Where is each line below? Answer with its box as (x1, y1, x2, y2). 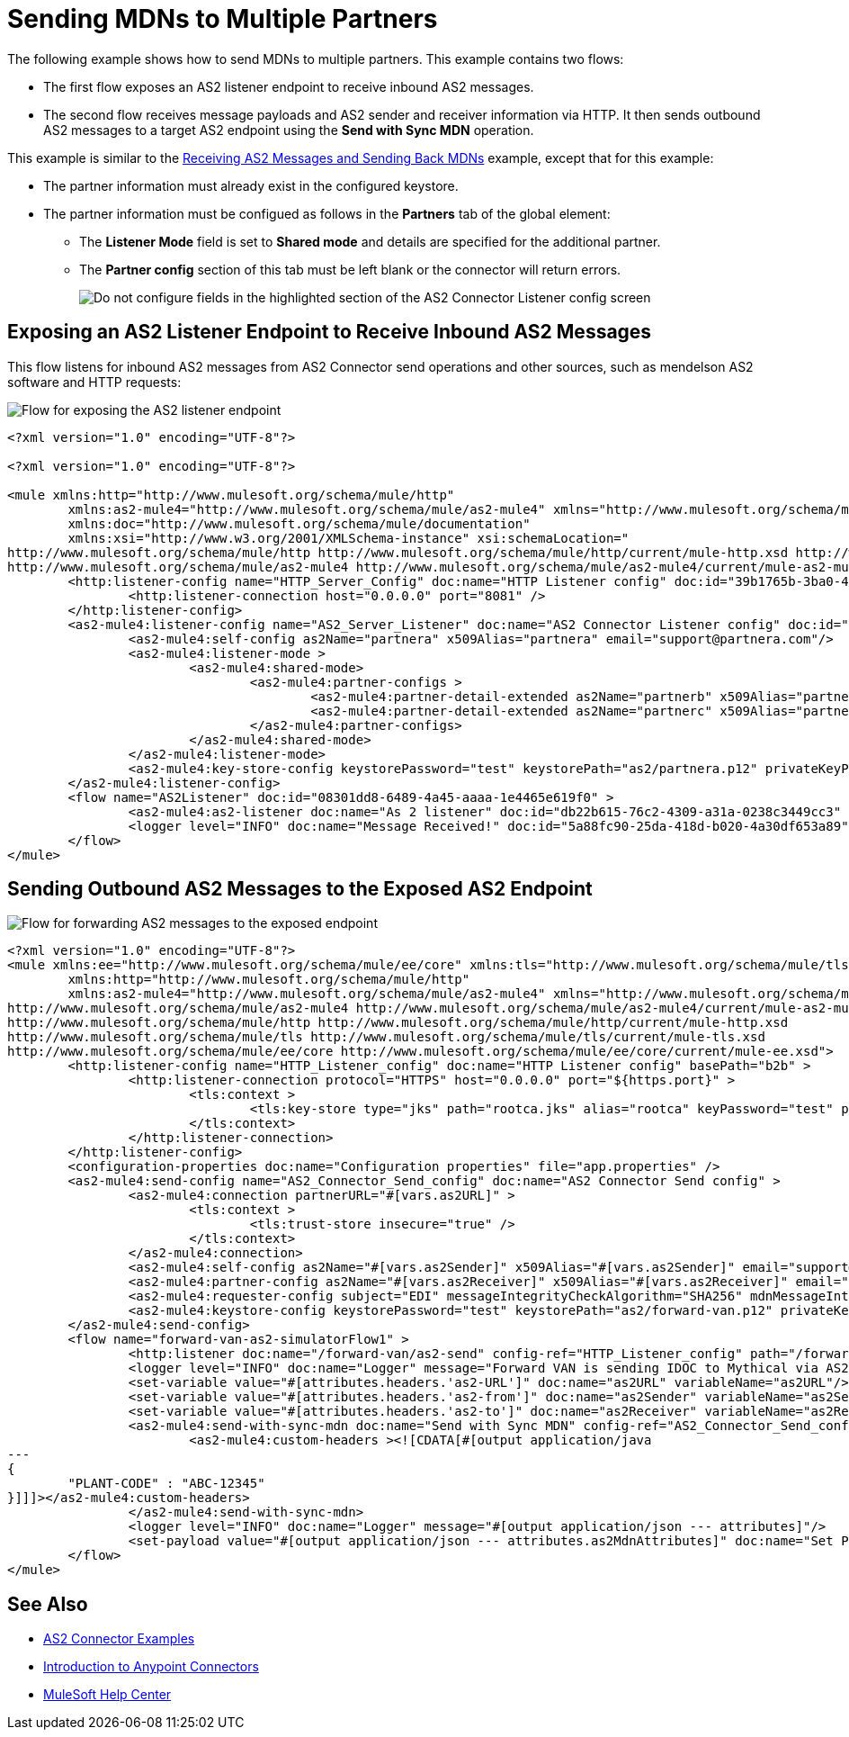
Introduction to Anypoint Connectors (43, 1659, 259, 1675)
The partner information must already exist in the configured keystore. (43, 177, 459, 193)
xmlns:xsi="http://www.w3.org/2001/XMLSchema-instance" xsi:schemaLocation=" (67, 530, 630, 545)
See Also (7, 1592, 88, 1615)
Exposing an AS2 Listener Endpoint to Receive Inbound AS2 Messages (7, 320, 652, 344)
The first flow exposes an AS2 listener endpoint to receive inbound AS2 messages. (43, 78, 534, 94)
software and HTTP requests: (7, 373, 182, 390)
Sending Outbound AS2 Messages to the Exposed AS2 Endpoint (7, 877, 593, 901)
